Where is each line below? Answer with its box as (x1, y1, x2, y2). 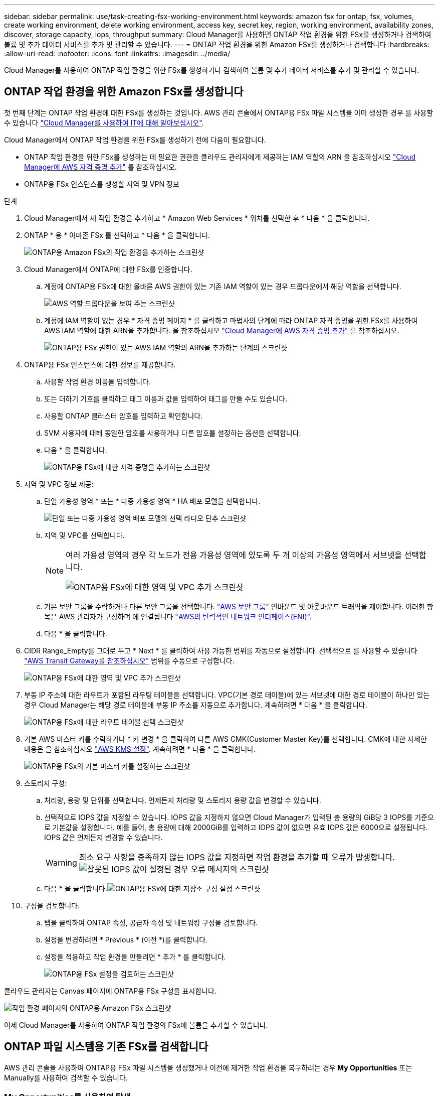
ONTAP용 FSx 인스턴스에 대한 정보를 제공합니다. (24, 360, 176, 369)
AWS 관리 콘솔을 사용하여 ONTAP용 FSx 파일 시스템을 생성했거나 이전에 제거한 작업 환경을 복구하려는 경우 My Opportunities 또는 (4, 1063, 412, 1072)
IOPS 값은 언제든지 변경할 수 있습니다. (44, 833, 163, 842)
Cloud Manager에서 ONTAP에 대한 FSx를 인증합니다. (24, 264, 192, 273)
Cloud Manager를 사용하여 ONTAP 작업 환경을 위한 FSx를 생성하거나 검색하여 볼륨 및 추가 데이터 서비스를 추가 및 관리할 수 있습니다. (4, 66, 419, 74)
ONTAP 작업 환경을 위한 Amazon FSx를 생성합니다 (4, 85, 244, 98)
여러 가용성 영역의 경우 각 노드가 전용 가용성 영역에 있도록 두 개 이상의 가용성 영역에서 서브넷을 (66, 550, 402, 560)
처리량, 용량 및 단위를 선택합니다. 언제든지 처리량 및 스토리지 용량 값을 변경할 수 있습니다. (44, 795, 321, 804)
